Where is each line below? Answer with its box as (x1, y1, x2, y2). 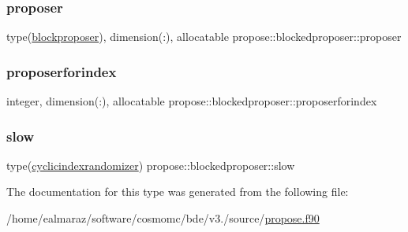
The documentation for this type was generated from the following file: (6, 183, 349, 200)
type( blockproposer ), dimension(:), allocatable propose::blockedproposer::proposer (6, 28, 402, 45)
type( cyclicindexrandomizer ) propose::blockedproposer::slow (6, 157, 295, 173)
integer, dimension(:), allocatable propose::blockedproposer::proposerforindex (6, 93, 377, 109)
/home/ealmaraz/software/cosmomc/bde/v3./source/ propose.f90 (6, 210, 320, 226)
